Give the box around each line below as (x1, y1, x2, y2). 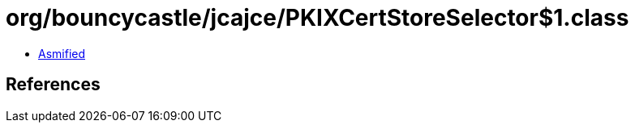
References (6, 74, 101, 95)
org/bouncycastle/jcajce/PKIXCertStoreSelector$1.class (6, 4, 629, 31)
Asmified (38, 46, 86, 60)
